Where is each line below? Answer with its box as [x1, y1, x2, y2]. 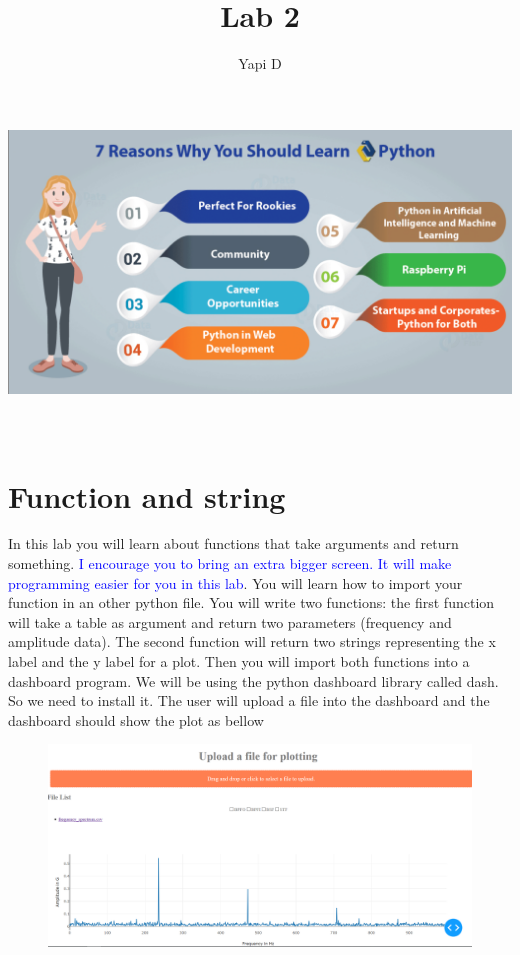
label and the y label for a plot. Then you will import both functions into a [8, 651, 470, 671]
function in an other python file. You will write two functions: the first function [8, 592, 495, 613]
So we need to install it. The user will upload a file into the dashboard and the [8, 690, 490, 711]
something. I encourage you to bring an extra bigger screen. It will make [8, 553, 452, 574]
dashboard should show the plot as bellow [8, 709, 264, 730]
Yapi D [238, 53, 282, 74]
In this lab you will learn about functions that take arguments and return [8, 533, 459, 554]
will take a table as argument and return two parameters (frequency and [8, 611, 452, 632]
